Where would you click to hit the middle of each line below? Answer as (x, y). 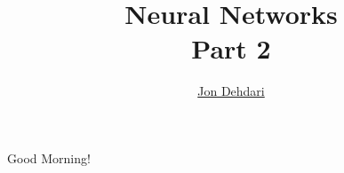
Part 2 (231, 48)
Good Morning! (49, 157)
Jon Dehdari (231, 91)
